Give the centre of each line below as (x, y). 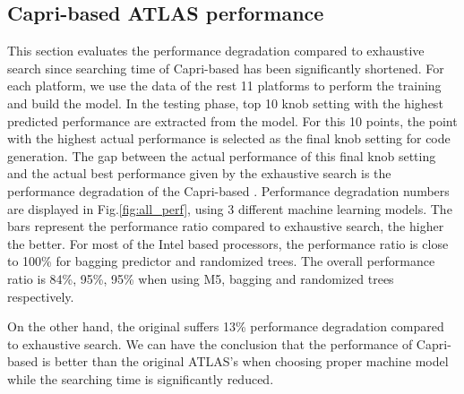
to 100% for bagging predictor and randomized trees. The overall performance (221, 261)
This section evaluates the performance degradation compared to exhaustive (216, 51)
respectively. (41, 296)
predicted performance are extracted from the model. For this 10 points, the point (232, 120)
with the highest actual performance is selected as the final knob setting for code (229, 138)
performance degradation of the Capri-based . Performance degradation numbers (228, 190)
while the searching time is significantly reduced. (141, 378)
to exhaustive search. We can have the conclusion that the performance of (210, 343)
